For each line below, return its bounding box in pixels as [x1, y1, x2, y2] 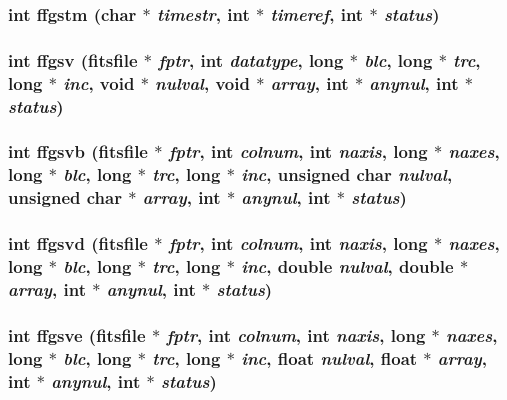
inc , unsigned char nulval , [241, 162, 453, 187]
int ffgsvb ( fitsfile [8, 139, 148, 164]
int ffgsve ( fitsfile [8, 322, 146, 347]
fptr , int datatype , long [158, 47, 344, 72]
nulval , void [155, 70, 250, 95]
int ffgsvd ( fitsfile [8, 231, 148, 256]
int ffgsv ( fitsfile [8, 47, 138, 72]
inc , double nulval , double [241, 254, 454, 279]
